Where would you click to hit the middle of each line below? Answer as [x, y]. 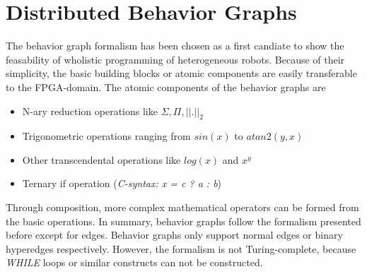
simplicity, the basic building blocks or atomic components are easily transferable [181, 73]
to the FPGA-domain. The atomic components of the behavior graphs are [166, 87]
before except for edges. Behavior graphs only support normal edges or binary [174, 235]
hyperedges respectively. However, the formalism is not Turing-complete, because [181, 248]
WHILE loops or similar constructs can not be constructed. [134, 262]
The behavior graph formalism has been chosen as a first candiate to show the [175, 46]
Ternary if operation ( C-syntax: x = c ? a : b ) [122, 183]
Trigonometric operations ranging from [106, 136]
